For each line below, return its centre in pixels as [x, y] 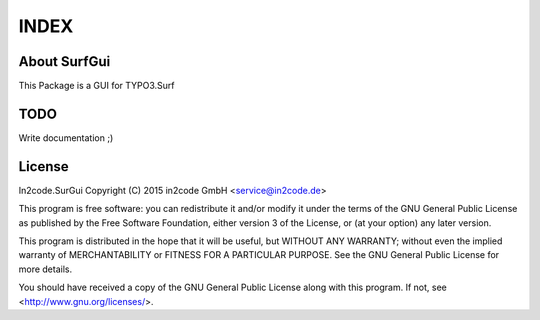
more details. [45, 269]
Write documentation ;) [66, 137]
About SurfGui [64, 61]
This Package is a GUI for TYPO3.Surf [96, 86]
